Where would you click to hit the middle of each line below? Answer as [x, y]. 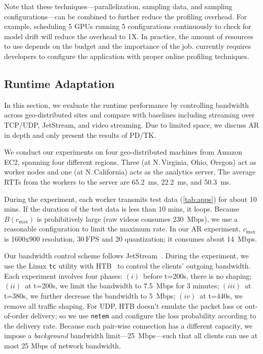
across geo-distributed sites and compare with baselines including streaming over [129, 115]
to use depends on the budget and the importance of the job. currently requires [128, 46]
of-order [16, 316]
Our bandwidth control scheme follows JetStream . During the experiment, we [126, 256]
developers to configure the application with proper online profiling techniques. [127, 56]
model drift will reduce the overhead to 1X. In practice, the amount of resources [129, 36]
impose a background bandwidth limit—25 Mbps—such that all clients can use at [131, 335]
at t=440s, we [221, 295]
